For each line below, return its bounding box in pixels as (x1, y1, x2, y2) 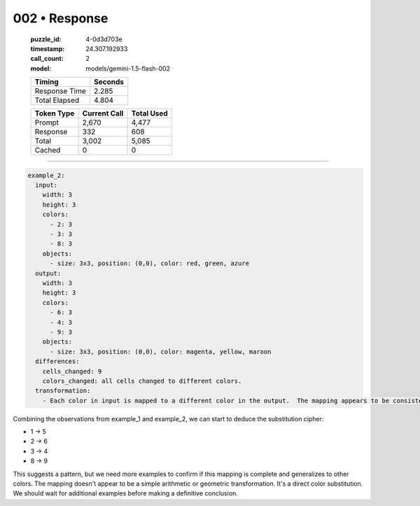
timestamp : (30, 44, 65, 52)
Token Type (34, 108, 75, 118)
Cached (34, 146, 61, 155)
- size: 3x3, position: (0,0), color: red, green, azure (50, 260, 250, 267)
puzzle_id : (30, 35, 62, 43)
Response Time (34, 86, 87, 96)
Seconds (93, 77, 124, 87)
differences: (35, 358, 80, 365)
